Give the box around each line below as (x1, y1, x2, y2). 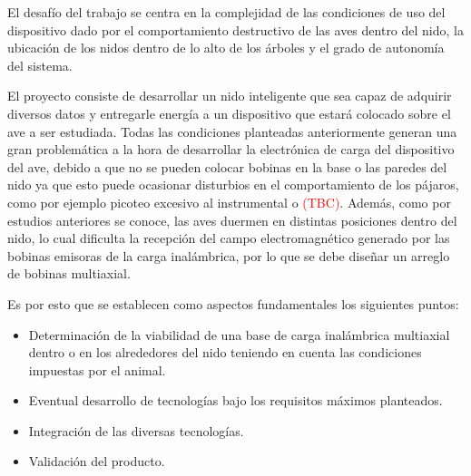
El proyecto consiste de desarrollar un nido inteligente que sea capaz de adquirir (7, 86, 452, 105)
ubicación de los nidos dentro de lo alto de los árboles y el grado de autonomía (7, 38, 445, 57)
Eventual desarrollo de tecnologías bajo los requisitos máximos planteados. (28, 391, 443, 410)
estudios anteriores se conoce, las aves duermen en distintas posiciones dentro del (7, 210, 457, 229)
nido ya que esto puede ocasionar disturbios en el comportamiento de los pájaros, (7, 175, 459, 194)
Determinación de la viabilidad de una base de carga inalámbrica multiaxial (28, 325, 450, 344)
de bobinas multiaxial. (7, 264, 131, 283)
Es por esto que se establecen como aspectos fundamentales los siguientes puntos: (7, 294, 459, 313)
